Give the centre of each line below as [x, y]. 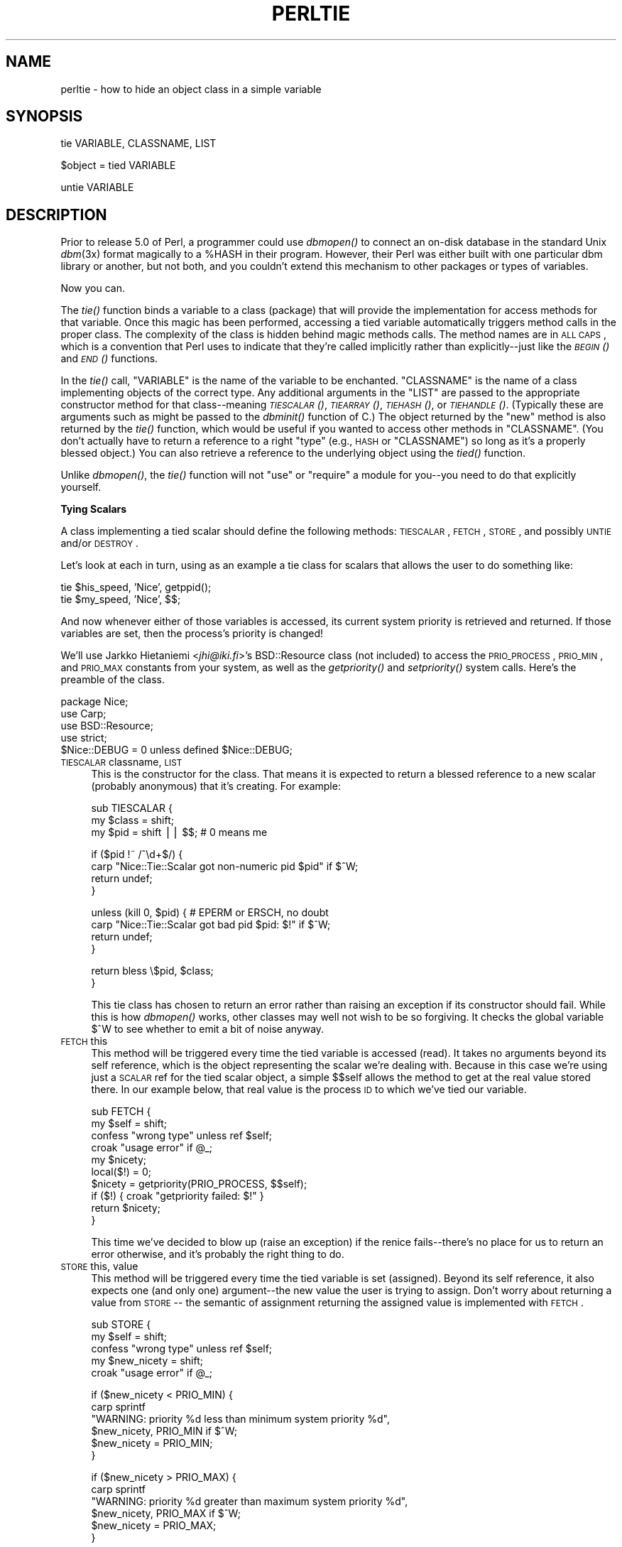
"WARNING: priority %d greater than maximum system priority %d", [250, 1502]
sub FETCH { [121, 1112]
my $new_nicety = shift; [147, 1361]
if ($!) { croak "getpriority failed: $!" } [178, 1196]
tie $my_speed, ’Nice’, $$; [121, 599]
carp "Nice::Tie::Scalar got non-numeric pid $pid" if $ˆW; [225, 867]
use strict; [84, 738]
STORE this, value [99, 1266]
